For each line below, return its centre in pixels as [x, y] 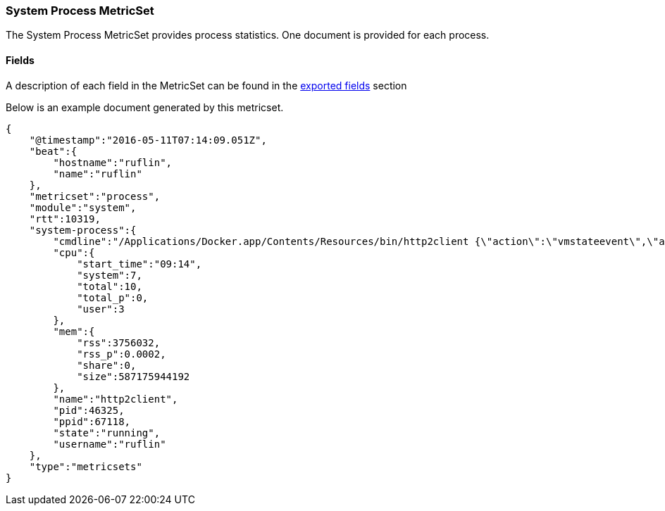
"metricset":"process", [95, 196]
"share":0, [107, 365]
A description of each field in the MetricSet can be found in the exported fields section [206, 85]
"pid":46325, [89, 410]
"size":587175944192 [133, 376]
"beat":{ [53, 151]
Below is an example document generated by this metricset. [145, 107]
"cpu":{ [74, 252]
